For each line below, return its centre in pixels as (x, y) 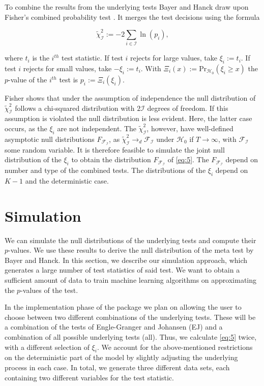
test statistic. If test (92, 58)
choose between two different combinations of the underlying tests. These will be (130, 317)
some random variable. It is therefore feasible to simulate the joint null (115, 149)
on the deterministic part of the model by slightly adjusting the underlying (121, 357)
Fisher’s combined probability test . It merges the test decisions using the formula (132, 17)
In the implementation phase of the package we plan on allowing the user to (123, 307)
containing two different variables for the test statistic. (89, 377)
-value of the (28, 80)
